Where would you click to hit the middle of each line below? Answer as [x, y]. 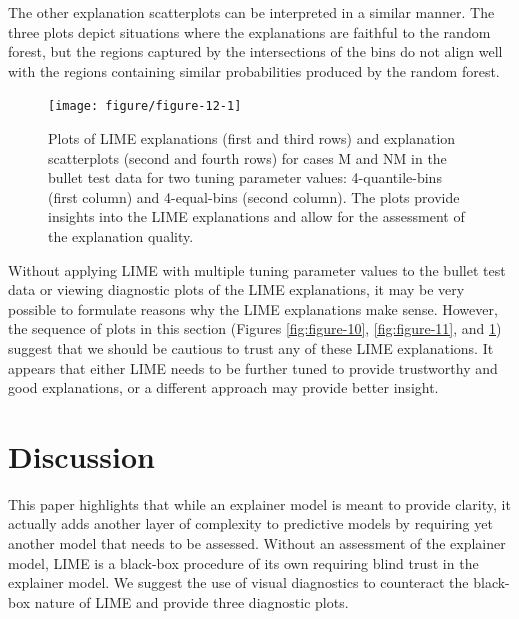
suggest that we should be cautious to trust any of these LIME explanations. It [251, 347]
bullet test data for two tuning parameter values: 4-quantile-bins [245, 177]
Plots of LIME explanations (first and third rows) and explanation [252, 138]
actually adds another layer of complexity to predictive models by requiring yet [250, 523]
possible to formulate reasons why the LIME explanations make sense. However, [253, 308]
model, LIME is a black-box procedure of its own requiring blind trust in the [243, 562]
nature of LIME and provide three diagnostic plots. [191, 601]
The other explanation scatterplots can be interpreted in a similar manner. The [251, 12]
